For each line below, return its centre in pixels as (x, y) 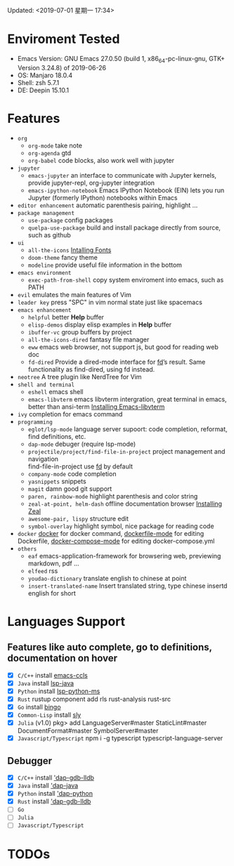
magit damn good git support (70, 488)
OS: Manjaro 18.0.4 (45, 75)
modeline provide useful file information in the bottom (105, 265)
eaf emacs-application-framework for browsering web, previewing (124, 556)
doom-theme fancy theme (63, 257)
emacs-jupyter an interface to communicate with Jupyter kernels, (122, 175)
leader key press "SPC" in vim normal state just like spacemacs (110, 302)
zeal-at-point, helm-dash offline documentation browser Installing (125, 504)
